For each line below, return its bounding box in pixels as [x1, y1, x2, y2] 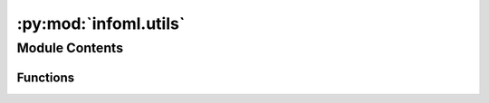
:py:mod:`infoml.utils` [16, 14, 186, 33]
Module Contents [16, 40, 124, 56]
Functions [16, 70, 75, 85]
